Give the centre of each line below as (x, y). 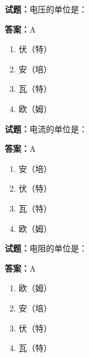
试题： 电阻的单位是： (46, 248)
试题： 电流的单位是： (46, 128)
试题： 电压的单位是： (46, 9)
